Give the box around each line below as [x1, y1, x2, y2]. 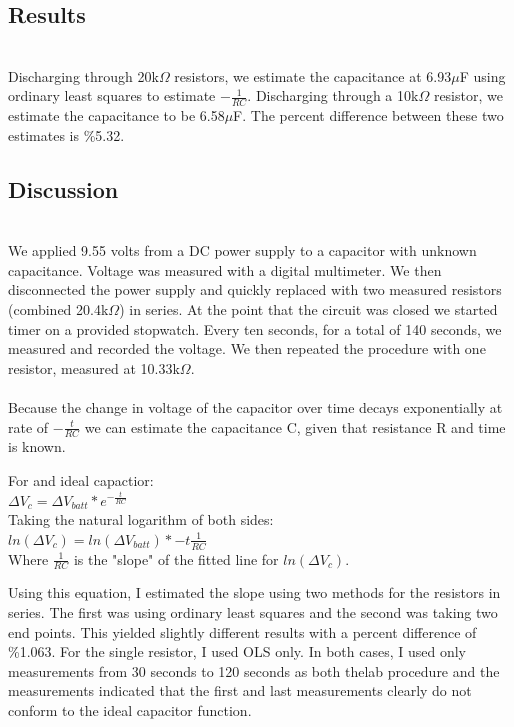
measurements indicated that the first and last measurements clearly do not [8, 680, 472, 701]
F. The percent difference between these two [233, 105, 504, 126]
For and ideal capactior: [8, 469, 154, 490]
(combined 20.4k [8, 298, 109, 319]
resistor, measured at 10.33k [8, 357, 180, 378]
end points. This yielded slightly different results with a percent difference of [8, 621, 477, 642]
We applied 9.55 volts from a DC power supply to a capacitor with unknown [8, 240, 477, 261]
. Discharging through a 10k [247, 85, 419, 106]
